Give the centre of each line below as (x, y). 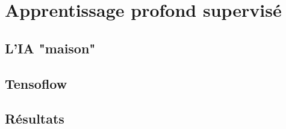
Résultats (35, 118)
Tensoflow (36, 83)
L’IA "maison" (50, 48)
